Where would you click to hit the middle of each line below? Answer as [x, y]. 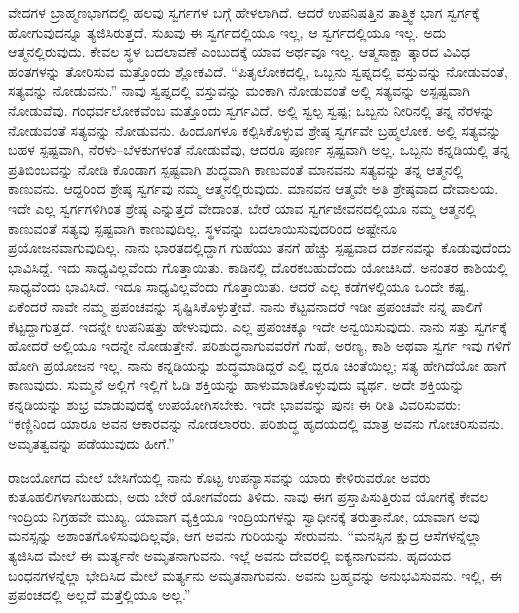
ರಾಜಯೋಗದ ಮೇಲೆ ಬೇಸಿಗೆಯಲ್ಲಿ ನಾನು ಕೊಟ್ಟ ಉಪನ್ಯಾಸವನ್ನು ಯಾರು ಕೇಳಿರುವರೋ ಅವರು [219, 476]
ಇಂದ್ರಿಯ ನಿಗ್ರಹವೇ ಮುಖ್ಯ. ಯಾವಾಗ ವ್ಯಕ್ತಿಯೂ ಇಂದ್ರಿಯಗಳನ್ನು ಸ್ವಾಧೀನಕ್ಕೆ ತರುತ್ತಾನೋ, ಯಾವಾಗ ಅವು [244, 515]
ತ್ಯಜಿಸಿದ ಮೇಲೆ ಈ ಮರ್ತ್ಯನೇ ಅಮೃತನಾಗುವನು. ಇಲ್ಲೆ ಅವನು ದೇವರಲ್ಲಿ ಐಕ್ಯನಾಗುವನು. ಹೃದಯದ [230, 555]
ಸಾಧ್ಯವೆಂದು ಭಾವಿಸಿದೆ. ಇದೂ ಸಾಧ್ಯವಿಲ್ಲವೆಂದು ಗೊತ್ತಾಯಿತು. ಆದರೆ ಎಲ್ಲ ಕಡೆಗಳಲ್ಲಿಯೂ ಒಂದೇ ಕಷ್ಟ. [239, 286]
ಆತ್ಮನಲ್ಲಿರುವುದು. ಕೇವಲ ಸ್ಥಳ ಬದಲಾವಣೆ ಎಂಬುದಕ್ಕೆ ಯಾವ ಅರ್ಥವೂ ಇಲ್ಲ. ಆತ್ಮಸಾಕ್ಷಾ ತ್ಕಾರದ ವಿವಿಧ [239, 51]
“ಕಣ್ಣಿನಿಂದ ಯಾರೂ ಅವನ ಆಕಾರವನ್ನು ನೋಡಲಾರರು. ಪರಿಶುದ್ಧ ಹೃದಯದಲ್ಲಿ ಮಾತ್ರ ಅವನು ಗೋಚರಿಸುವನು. [256, 423]
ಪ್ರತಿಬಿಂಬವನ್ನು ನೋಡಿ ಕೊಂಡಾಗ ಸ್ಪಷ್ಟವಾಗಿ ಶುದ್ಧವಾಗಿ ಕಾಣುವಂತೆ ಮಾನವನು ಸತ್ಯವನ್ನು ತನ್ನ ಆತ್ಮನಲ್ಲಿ [236, 168]
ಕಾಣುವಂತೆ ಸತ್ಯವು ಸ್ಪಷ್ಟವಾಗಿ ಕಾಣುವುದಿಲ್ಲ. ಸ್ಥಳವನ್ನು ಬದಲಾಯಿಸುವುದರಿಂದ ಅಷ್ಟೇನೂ [202, 227]
